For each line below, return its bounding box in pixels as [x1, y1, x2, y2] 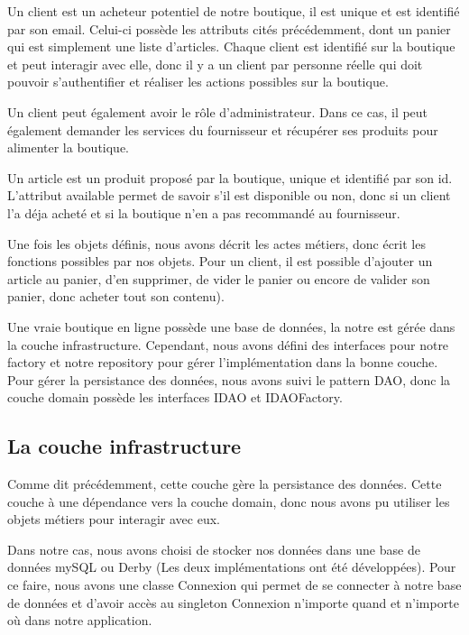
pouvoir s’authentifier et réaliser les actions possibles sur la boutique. [7, 72, 389, 91]
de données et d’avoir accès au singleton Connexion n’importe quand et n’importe [7, 593, 459, 612]
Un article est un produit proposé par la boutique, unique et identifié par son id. [7, 168, 453, 187]
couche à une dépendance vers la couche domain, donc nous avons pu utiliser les [7, 492, 450, 511]
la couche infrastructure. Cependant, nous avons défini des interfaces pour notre [7, 335, 449, 354]
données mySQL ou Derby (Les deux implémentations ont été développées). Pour [7, 557, 456, 576]
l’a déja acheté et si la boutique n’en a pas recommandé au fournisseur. [7, 203, 400, 222]
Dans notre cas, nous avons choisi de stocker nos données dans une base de [7, 539, 420, 558]
